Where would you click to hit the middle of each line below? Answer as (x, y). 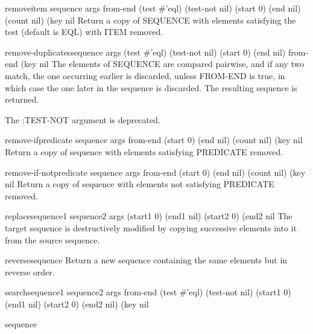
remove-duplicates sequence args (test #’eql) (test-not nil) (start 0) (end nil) (145, 52)
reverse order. (30, 271)
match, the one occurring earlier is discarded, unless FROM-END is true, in (145, 75)
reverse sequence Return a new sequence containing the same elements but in (146, 260)
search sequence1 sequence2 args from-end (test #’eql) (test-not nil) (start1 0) (148, 292)
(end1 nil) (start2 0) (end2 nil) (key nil (77, 303)
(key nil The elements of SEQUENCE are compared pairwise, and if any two (163, 64)
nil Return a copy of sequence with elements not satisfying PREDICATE (140, 184)
